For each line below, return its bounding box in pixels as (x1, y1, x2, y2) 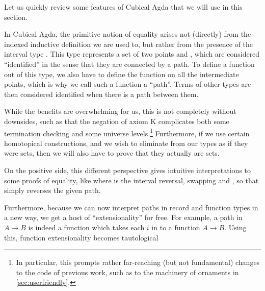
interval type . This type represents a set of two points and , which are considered (4, 48, 260, 59)
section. (4, 11, 28, 22)
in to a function (151, 222, 200, 232)
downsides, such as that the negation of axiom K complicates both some (4, 115, 229, 126)
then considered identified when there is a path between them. (4, 88, 199, 99)
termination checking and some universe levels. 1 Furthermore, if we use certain (4, 126, 250, 138)
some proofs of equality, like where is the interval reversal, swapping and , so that (4, 175, 259, 185)
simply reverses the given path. (4, 185, 101, 196)
